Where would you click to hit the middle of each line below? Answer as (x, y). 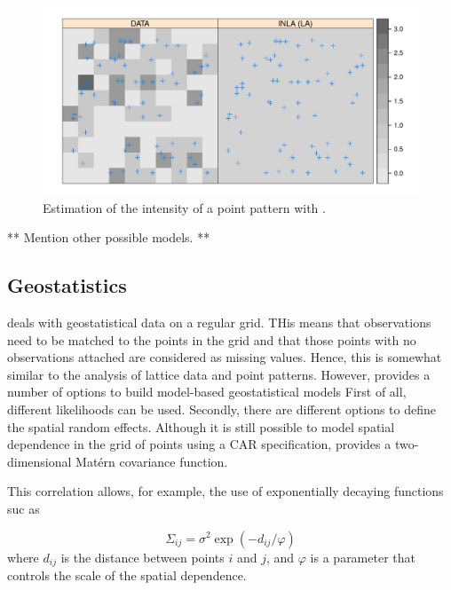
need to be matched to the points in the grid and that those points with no (212, 339)
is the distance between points (142, 557)
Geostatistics (67, 285)
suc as (24, 508)
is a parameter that (363, 557)
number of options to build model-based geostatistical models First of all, (207, 392)
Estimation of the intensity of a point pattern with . (184, 207)
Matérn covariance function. (152, 461)
